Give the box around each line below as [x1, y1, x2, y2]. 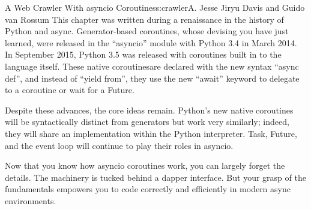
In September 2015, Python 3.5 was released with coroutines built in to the [5, 48, 282, 61]
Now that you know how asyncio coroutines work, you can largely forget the [5, 159, 285, 172]
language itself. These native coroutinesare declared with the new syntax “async [5, 59, 299, 72]
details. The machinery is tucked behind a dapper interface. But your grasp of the [5, 171, 306, 183]
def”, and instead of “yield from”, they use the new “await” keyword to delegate [5, 71, 300, 84]
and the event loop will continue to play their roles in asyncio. [5, 139, 234, 151]
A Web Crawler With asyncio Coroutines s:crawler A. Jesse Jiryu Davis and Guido [5, 1, 305, 13]
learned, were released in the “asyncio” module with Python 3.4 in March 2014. [5, 36, 297, 49]
